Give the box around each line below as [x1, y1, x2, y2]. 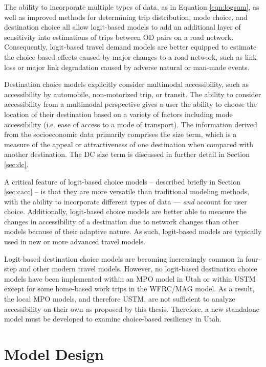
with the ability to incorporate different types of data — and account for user [4, 196, 247, 207]
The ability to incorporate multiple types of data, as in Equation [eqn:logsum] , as [4, 2, 259, 12]
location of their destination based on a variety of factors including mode [4, 108, 233, 119]
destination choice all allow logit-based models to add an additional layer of [4, 21, 241, 32]
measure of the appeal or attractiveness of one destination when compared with [4, 139, 253, 149]
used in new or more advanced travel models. [4, 236, 145, 247]
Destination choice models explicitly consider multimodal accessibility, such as [4, 79, 249, 89]
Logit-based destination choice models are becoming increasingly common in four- [4, 253, 261, 264]
